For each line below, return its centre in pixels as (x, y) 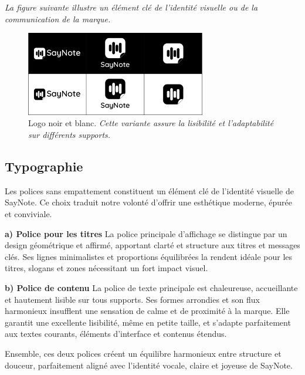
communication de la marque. (58, 18)
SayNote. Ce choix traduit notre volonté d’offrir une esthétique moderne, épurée (148, 202)
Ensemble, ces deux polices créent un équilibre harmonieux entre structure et (143, 353)
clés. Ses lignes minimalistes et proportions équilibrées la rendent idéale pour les (149, 256)
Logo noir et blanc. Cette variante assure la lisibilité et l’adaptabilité (151, 123)
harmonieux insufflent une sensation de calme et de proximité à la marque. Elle (147, 311)
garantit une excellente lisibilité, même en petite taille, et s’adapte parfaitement (148, 322)
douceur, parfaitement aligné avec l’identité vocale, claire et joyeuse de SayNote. (149, 365)
